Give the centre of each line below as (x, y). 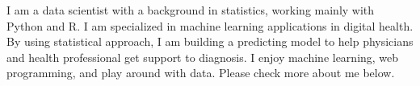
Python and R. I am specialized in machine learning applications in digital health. (210, 25)
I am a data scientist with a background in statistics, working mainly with (191, 10)
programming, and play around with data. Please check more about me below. (201, 73)
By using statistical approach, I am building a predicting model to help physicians (210, 41)
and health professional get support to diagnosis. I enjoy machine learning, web (203, 57)
